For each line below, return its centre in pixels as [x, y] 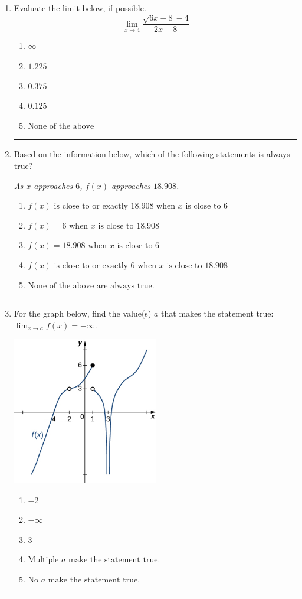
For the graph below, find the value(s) [83, 313]
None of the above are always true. [91, 286]
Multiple [43, 560]
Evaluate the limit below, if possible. [80, 8]
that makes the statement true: [217, 313]
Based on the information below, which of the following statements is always [152, 154]
